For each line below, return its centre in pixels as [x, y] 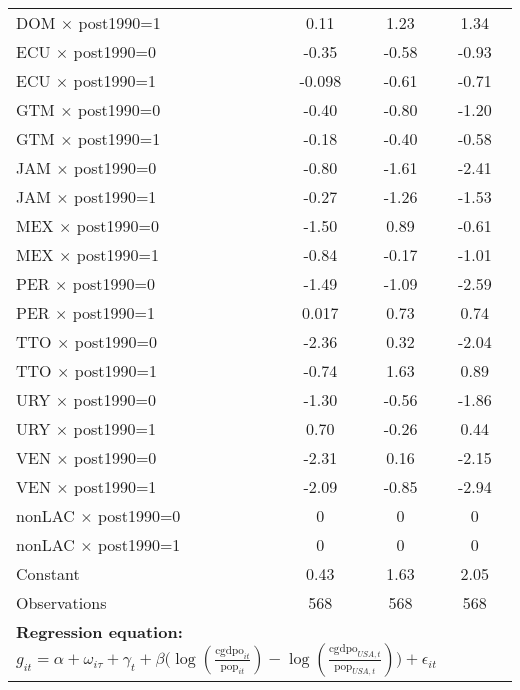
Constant [48, 573]
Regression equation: [99, 631]
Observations [61, 602]
